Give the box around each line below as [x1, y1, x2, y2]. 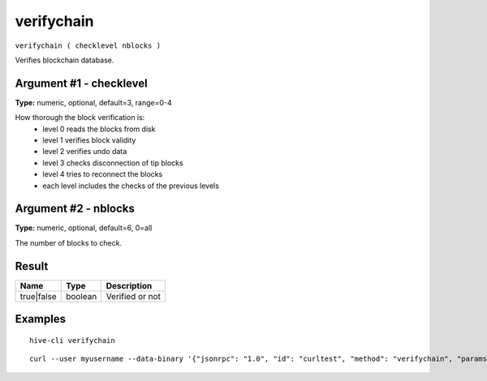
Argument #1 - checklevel [15, 76, 148, 90]
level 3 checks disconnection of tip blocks [42, 158, 183, 168]
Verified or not [106, 290, 162, 302]
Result [15, 259, 49, 273]
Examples [15, 312, 67, 326]
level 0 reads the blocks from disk [42, 124, 156, 134]
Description [106, 280, 153, 291]
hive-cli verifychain [29, 336, 115, 345]
